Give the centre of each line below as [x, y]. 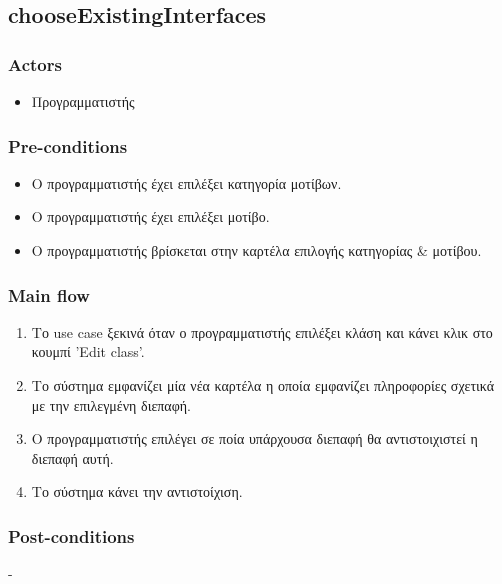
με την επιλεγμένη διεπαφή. [111, 404]
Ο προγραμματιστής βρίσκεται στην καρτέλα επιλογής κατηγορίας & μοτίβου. [256, 250]
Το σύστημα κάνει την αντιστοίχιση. [137, 491]
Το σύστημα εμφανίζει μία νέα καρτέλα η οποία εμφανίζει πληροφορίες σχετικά [263, 385]
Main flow [49, 294]
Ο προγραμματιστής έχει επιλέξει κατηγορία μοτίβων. [186, 182]
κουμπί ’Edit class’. [88, 351]
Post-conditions [71, 535]
